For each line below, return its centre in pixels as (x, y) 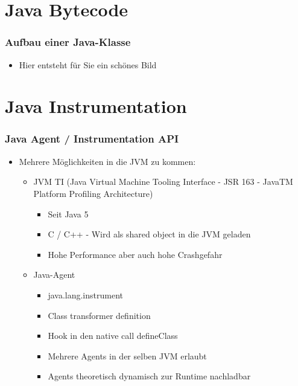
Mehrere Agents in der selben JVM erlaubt (127, 355)
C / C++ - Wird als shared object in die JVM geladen (149, 234)
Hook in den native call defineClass (113, 336)
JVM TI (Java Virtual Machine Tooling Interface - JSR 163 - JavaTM (163, 182)
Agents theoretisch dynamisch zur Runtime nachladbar (149, 376)
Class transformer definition (99, 315)
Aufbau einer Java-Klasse (68, 42)
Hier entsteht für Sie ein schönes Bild (88, 64)
